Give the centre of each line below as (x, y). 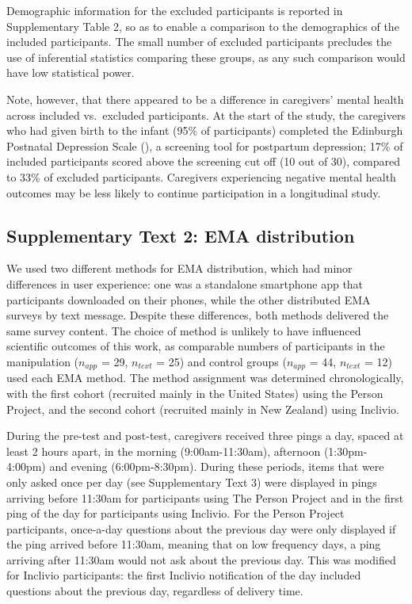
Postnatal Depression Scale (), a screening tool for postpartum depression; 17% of (205, 145)
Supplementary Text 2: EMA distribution (181, 235)
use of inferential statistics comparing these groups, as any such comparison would (206, 57)
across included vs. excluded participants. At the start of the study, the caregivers (206, 115)
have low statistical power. (71, 73)
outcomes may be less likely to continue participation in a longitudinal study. (194, 192)
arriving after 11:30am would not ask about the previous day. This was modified (201, 559)
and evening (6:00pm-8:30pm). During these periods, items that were (217, 466)
